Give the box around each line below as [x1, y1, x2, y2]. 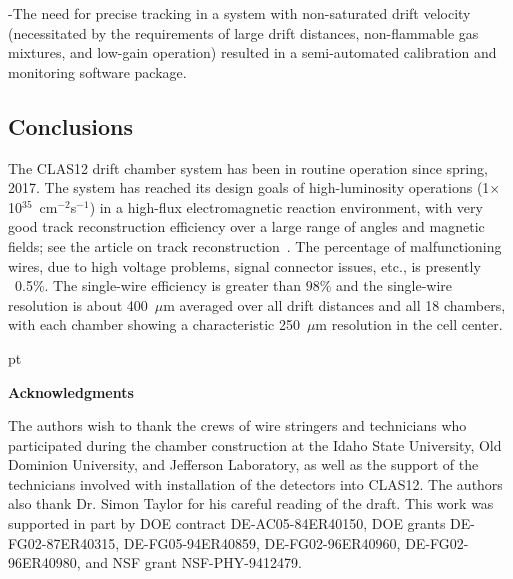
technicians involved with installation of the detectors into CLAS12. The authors [8, 473, 503, 494]
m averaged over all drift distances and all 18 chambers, [163, 294, 506, 315]
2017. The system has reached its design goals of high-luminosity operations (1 [8, 177, 490, 198]
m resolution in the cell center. [315, 314, 503, 335]
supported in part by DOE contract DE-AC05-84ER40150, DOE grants [8, 513, 446, 534]
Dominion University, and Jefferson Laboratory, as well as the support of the [8, 454, 479, 475]
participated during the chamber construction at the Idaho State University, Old [8, 434, 502, 455]
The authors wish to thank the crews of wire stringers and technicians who [8, 415, 467, 436]
